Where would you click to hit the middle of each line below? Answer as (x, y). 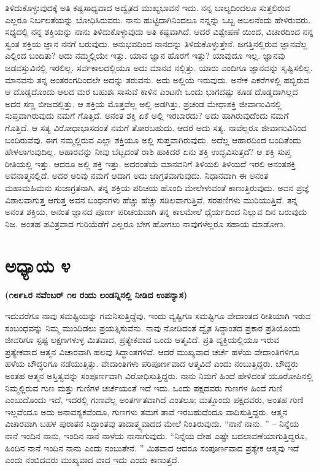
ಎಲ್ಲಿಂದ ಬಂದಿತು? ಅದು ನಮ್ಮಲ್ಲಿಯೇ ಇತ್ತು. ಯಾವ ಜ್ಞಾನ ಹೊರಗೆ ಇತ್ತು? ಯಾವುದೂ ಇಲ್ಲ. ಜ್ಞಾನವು (145, 55)
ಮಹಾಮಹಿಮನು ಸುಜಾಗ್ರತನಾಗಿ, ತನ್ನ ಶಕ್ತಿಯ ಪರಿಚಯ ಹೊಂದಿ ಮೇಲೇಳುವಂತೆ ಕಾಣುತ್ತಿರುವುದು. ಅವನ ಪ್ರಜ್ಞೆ (157, 187)
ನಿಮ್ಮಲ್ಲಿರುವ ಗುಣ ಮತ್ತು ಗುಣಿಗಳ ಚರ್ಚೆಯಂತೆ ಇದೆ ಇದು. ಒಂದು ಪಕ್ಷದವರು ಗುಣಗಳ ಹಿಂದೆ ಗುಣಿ (144, 387)
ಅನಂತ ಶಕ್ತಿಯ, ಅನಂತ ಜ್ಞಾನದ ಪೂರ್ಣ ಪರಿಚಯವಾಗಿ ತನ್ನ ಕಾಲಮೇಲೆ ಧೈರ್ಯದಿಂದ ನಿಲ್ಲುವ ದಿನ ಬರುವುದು (156, 212)
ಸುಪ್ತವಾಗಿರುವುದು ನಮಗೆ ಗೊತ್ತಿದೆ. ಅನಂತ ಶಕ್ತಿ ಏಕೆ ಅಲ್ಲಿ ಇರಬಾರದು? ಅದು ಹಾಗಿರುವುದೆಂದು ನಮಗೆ (147, 115)
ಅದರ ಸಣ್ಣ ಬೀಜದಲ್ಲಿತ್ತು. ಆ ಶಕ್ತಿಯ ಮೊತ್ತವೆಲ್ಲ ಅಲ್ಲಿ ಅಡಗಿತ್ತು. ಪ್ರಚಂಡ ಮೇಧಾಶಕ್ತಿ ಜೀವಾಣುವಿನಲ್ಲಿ (143, 103)
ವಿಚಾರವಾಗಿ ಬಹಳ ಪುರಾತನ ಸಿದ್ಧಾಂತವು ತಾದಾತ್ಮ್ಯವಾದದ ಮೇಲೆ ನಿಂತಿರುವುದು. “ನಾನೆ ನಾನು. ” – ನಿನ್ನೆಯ (152, 424)
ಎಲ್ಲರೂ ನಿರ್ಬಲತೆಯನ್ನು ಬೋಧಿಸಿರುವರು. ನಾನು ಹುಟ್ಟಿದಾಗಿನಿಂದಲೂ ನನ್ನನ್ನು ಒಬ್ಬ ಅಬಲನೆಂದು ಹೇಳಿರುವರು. (158, 19)
